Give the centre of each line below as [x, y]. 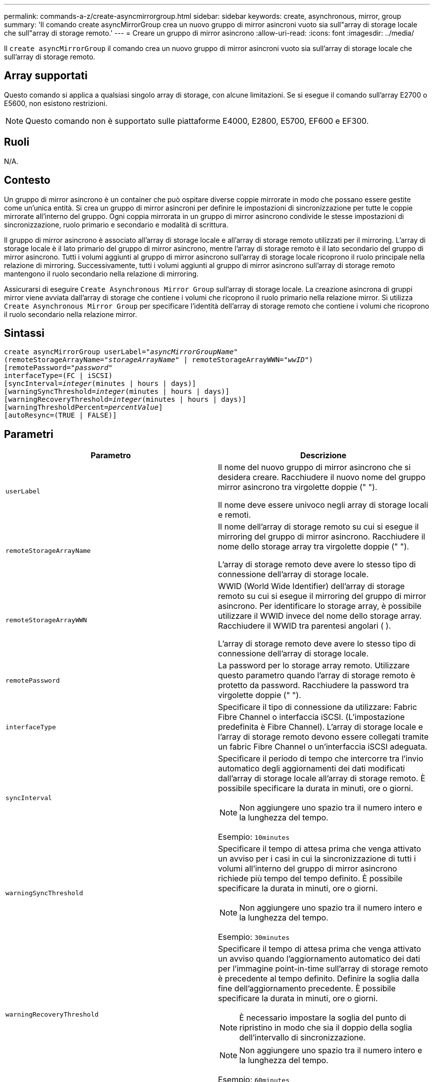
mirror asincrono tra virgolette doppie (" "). [298, 487]
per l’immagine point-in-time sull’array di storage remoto [323, 969]
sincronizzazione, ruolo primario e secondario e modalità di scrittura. [116, 224]
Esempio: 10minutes [254, 837]
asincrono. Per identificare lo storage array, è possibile [320, 606]
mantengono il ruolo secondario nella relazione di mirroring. [101, 273]
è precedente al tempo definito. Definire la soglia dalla [319, 979]
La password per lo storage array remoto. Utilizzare [314, 666]
